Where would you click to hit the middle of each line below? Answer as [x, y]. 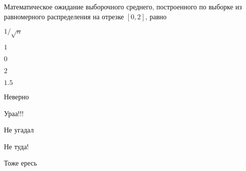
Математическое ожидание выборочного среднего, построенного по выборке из [123, 6]
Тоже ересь [20, 163]
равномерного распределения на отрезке [64, 16]
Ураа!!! [14, 113]
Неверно [17, 96]
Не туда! [17, 146]
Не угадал [19, 130]
